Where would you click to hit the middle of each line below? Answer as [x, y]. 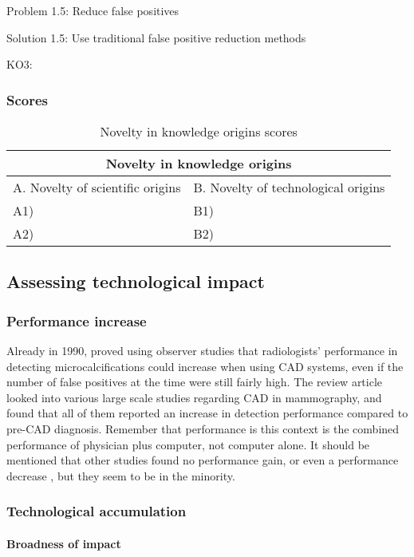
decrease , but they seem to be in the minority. [121, 475]
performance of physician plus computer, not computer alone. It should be [188, 444]
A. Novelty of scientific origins [97, 187]
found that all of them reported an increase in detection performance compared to [207, 413]
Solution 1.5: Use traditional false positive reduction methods [156, 37]
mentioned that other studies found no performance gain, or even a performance [203, 460]
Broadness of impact [64, 543]
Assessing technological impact [136, 281]
